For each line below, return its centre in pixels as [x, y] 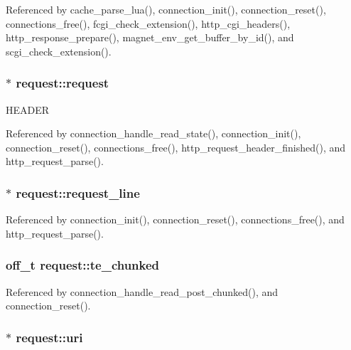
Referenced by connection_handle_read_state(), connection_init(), [153, 133]
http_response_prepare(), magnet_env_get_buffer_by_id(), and [150, 37]
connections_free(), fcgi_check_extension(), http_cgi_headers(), [148, 23]
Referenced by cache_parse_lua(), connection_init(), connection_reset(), [166, 9]
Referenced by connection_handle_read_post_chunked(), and [142, 291]
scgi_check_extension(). [59, 51]
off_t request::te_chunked [83, 265]
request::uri [49, 337]
